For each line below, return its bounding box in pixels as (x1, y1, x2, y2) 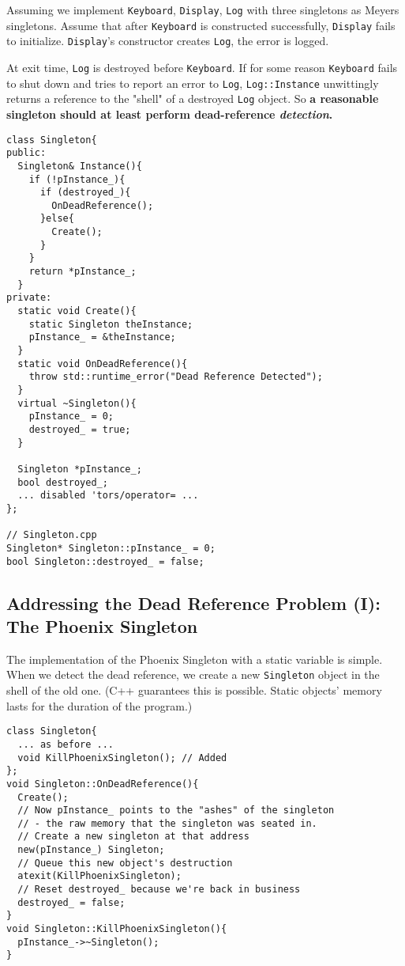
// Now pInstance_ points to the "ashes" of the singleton (17, 805, 335, 816)
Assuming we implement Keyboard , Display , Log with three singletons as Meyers (6, 2, 399, 17)
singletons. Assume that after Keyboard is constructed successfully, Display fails (6, 17, 396, 33)
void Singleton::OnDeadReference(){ (6, 778, 199, 790)
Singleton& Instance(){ (17, 160, 142, 172)
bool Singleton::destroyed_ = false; (6, 555, 204, 567)
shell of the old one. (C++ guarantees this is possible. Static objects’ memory (6, 682, 382, 699)
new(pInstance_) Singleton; (17, 844, 165, 856)
